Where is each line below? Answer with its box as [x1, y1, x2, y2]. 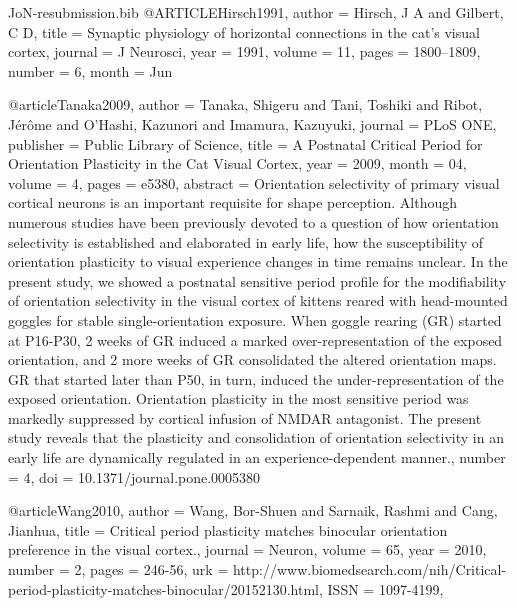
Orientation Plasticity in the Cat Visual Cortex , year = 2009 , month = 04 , [8, 153, 467, 174]
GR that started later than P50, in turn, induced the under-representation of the [8, 368, 504, 389]
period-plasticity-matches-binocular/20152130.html [8, 578, 319, 599]
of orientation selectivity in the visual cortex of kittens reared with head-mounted [8, 290, 508, 311]
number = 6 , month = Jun [8, 60, 173, 81]
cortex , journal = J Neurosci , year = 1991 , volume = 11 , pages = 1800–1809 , [8, 41, 481, 62]
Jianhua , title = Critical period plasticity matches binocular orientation [8, 519, 448, 540]
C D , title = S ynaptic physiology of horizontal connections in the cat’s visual [8, 21, 480, 42]
